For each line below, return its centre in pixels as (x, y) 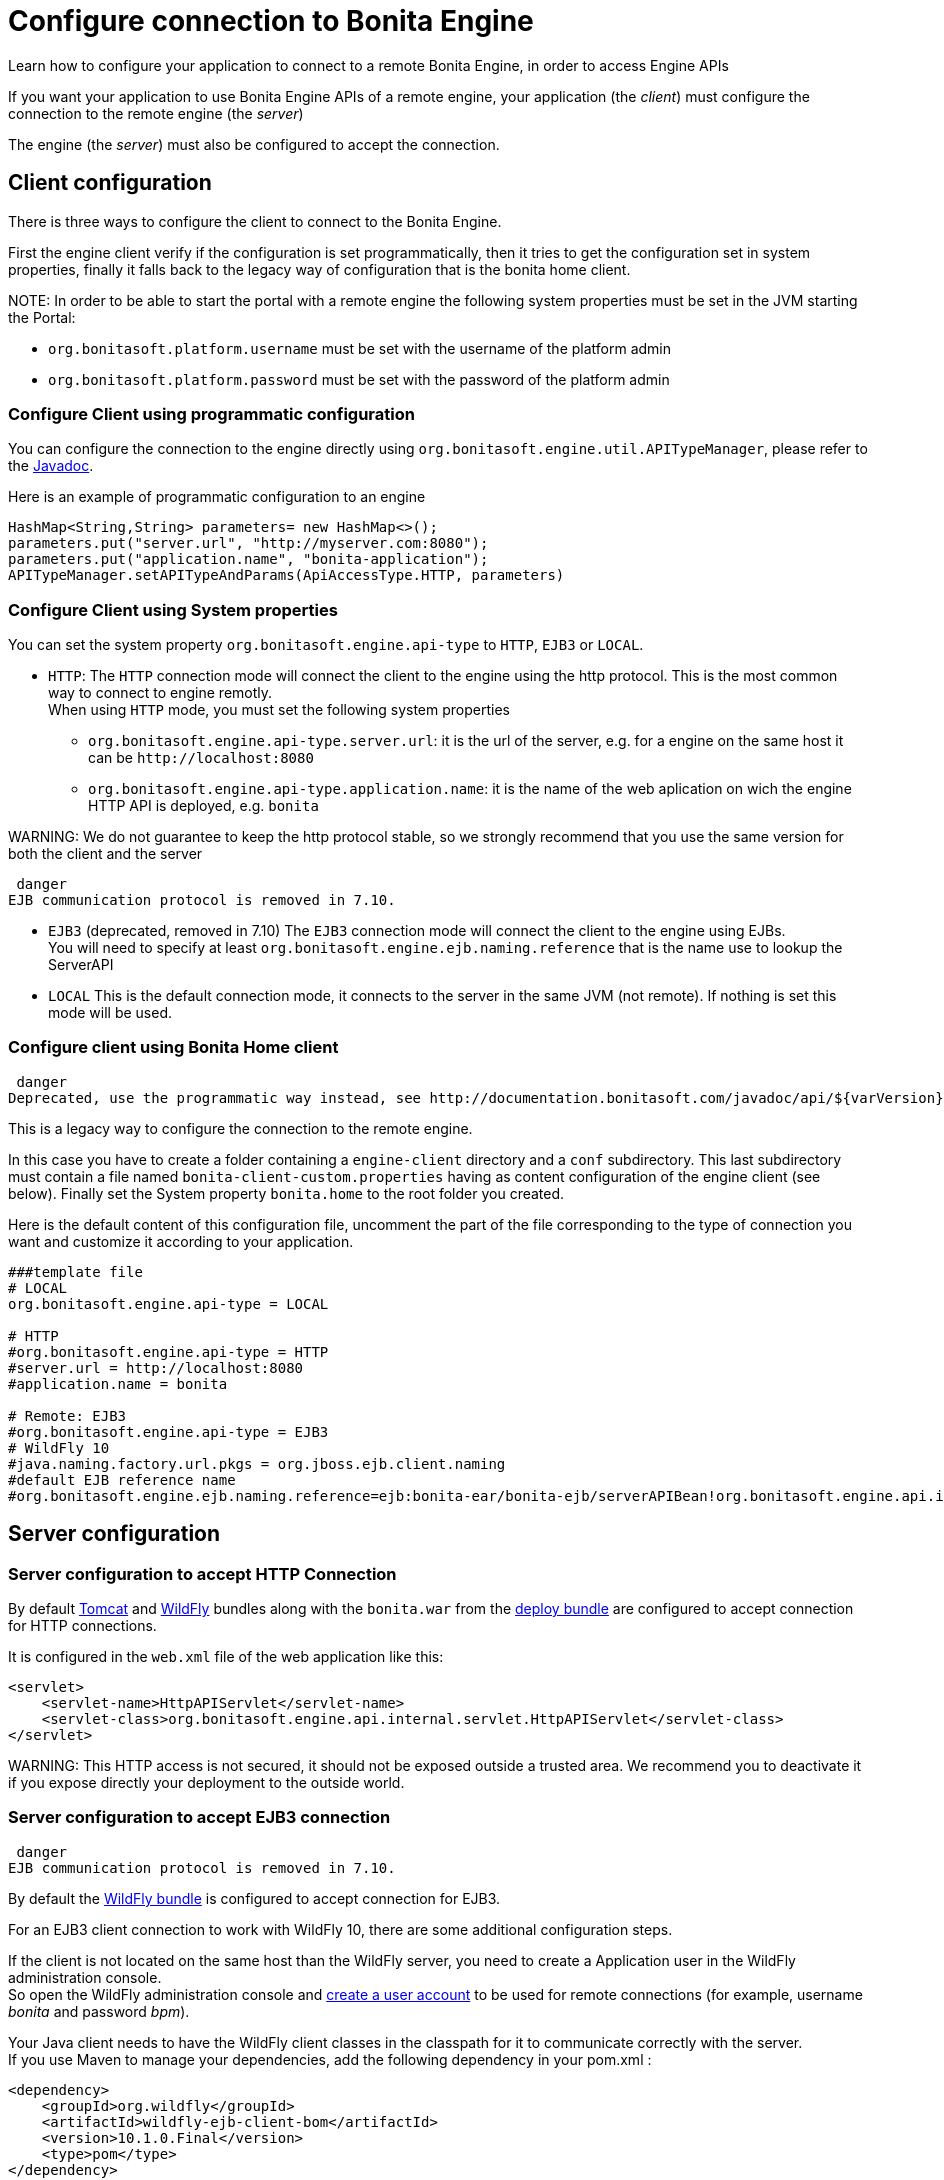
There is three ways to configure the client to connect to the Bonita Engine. (255, 221)
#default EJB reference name (122, 1479)
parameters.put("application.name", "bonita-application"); (248, 559)
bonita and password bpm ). (99, 2011)
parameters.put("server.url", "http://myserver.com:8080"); (248, 543)
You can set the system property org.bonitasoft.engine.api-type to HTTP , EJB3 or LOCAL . (326, 645)
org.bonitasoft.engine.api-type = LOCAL (168, 1303)
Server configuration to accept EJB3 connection (199, 1817)
